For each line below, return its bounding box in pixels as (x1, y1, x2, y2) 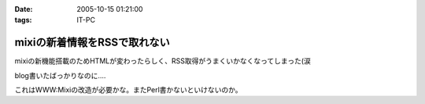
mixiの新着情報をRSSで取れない (14, 36, 171, 49)
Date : (14, 5, 33, 13)
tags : (14, 16, 32, 25)
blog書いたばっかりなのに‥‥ (14, 70, 106, 80)
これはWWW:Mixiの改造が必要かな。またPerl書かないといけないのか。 (14, 85, 243, 95)
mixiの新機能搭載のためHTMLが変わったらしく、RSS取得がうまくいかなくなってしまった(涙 (14, 56, 311, 66)
